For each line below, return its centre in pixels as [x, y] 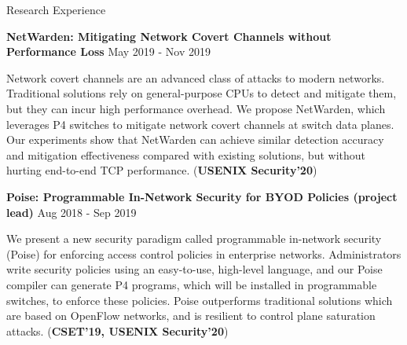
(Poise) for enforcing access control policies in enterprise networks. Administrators [204, 253]
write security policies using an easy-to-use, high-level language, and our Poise [194, 269]
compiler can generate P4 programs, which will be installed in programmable [192, 284]
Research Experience [56, 9]
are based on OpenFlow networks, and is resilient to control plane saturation [191, 316]
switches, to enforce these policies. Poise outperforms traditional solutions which [200, 300]
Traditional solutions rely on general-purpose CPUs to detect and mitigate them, [202, 93]
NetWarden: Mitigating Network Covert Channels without [169, 36]
